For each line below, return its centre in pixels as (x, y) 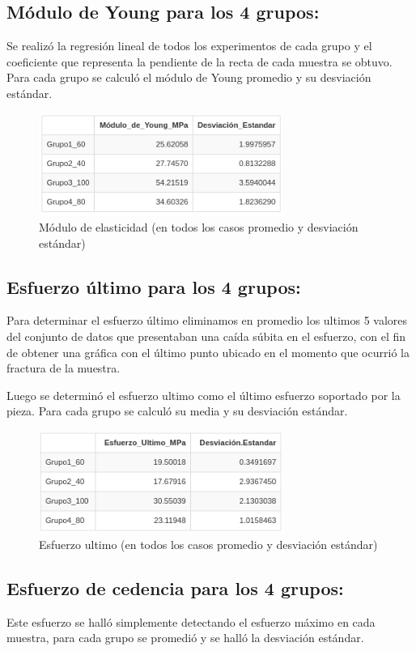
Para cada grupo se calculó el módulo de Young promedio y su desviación (189, 77)
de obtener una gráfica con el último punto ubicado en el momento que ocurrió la (208, 352)
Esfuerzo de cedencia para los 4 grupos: (175, 587)
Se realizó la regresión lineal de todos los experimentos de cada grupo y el (189, 46)
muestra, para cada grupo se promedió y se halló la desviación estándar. (185, 638)
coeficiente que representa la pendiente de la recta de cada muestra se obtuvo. (200, 61)
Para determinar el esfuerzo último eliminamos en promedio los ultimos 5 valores (207, 320)
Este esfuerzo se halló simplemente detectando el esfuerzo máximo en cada (191, 621)
